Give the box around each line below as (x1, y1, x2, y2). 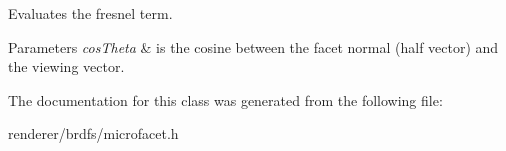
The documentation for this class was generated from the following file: (8, 89, 443, 110)
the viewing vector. (8, 56, 125, 77)
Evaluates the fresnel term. (8, 3, 173, 23)
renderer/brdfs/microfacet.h (8, 123, 179, 144)
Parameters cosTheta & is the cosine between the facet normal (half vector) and (8, 36, 499, 57)
